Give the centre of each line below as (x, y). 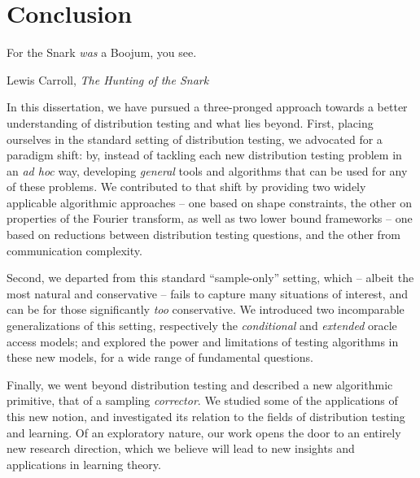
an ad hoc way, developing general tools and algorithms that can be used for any (207, 170)
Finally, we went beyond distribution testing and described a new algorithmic (200, 384)
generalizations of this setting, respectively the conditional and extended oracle (202, 326)
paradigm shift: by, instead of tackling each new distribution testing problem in (204, 155)
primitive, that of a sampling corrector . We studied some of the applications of (202, 400)
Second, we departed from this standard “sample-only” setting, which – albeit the (210, 278)
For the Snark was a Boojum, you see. (102, 52)
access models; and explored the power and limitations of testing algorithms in (203, 341)
